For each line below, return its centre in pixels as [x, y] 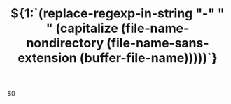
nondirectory [65, 43]
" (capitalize [82, 28]
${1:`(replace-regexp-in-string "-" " [118, 14]
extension [47, 58]
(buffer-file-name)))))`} [149, 58]
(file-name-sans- [157, 43]
